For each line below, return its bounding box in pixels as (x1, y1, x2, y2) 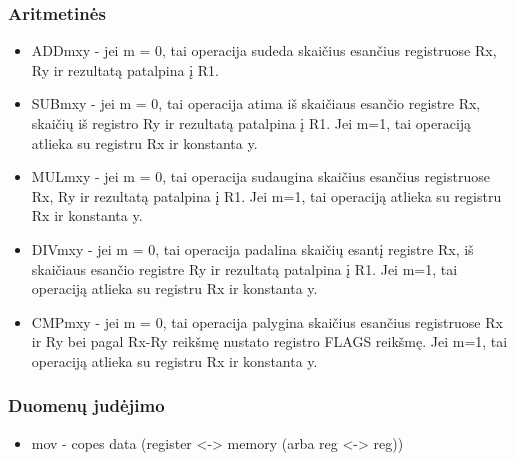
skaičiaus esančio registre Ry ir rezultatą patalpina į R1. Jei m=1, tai (31, 258, 458, 279)
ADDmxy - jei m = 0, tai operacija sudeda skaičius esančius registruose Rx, (31, 40, 497, 61)
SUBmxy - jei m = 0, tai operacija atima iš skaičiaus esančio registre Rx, (31, 93, 481, 114)
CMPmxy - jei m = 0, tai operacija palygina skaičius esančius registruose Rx (31, 311, 503, 332)
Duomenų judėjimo (8, 393, 165, 418)
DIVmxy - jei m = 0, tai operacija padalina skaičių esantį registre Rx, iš (31, 238, 474, 259)
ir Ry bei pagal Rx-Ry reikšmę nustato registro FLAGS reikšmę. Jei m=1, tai (31, 331, 508, 352)
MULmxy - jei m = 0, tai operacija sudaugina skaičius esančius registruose (31, 166, 490, 187)
